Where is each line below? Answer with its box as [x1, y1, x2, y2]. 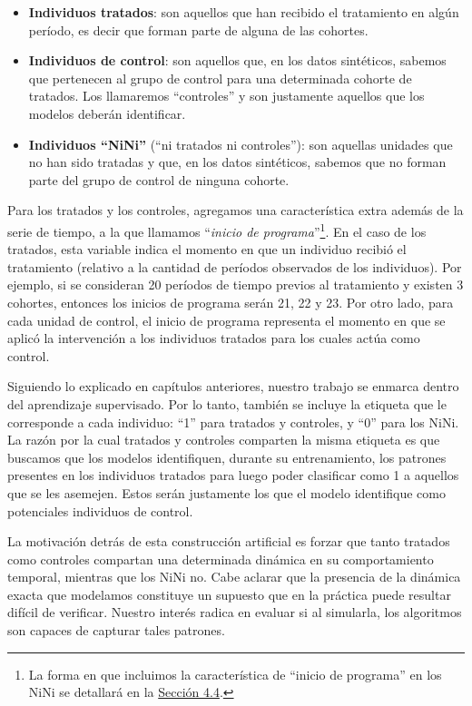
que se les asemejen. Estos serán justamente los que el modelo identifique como [7, 483, 446, 502]
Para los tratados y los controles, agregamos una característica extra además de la [7, 201, 464, 220]
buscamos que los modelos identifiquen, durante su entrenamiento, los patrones [7, 447, 447, 466]
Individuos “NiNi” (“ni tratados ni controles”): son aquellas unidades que [28, 134, 453, 153]
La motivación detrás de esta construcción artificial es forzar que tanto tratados [7, 532, 450, 551]
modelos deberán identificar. [28, 103, 186, 123]
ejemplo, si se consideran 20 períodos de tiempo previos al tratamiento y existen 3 [7, 275, 464, 294]
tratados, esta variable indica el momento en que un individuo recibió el [7, 240, 407, 259]
